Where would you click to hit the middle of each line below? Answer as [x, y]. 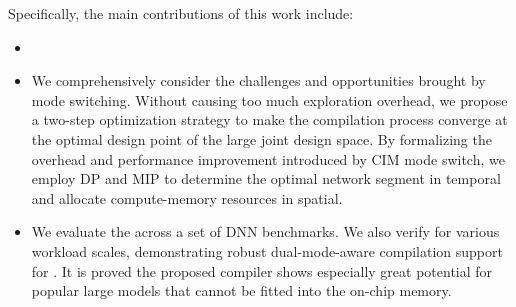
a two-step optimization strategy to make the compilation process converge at [269, 119]
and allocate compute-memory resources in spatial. [187, 197]
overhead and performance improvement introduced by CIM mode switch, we [268, 158]
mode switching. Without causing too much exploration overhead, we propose [269, 99]
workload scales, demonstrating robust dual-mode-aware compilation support [267, 250]
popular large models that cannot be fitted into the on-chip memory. [241, 290]
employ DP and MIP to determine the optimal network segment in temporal [266, 178]
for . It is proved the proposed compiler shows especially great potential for [262, 270]
